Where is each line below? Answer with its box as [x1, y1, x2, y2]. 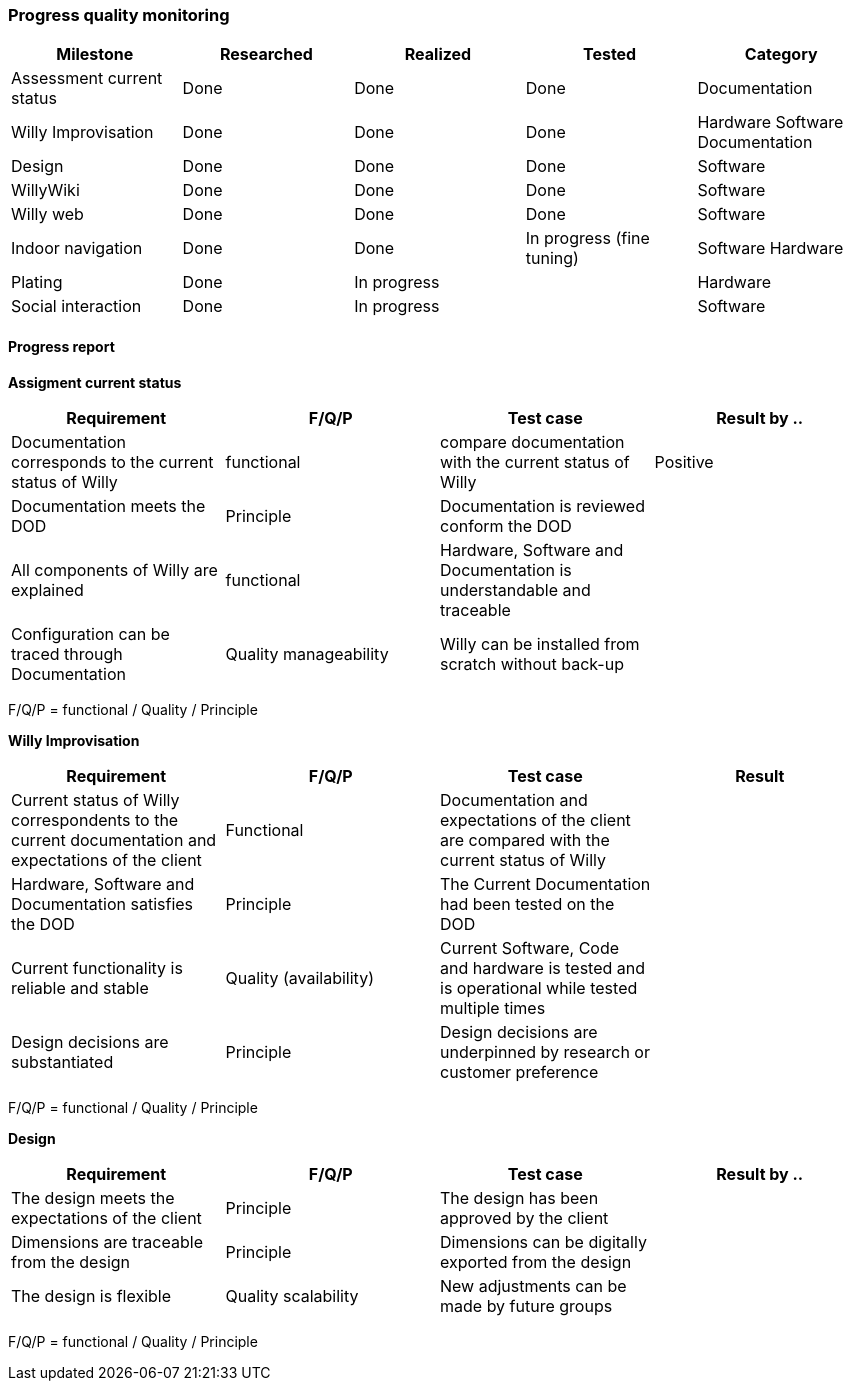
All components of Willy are [11, 559, 218, 580]
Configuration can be [11, 623, 170, 644]
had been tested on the [440, 893, 615, 914]
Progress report [8, 337, 115, 355]
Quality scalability [225, 1285, 359, 1306]
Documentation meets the [11, 495, 206, 516]
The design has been [440, 1187, 599, 1208]
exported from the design [440, 1251, 632, 1272]
